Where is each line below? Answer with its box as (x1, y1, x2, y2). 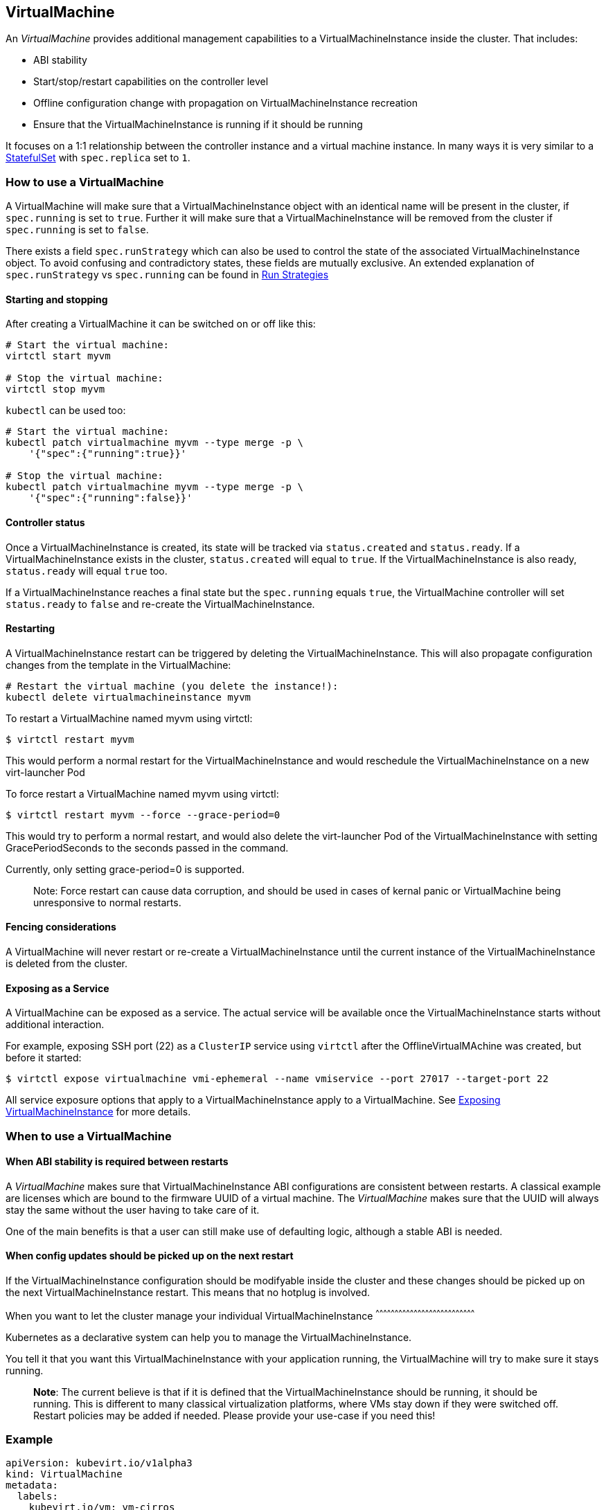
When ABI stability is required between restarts (6, 1156, 229, 1168)
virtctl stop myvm (6, 384, 105, 395)
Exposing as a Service (6, 982, 109, 994)
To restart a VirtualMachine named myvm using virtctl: (6, 712, 253, 724)
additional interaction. (6, 1018, 105, 1031)
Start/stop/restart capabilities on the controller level (33, 75, 269, 88)
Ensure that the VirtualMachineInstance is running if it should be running (33, 118, 363, 131)
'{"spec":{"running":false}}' (28, 492, 193, 504)
